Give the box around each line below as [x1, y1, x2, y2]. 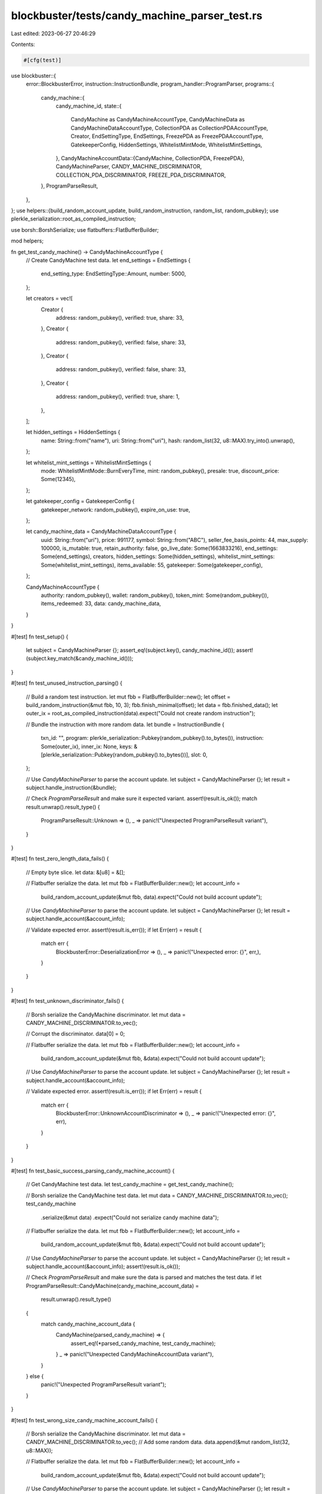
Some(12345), [41, 476, 76, 483]
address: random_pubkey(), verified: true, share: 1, [55, 393, 180, 400]
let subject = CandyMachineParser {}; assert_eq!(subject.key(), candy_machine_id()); [26, 647, 236, 654]
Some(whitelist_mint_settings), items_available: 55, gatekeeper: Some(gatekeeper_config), [41, 561, 263, 568]
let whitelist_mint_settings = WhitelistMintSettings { [26, 459, 151, 466]
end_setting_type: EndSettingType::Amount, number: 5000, [41, 270, 186, 277]
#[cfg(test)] [23, 57, 62, 63]
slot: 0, [191, 751, 208, 758]
